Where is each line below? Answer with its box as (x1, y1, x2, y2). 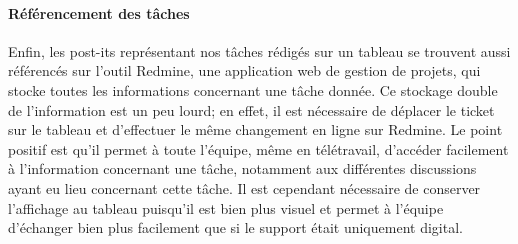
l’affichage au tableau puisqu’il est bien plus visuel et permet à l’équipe (8, 197, 444, 218)
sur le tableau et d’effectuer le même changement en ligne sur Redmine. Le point (8, 119, 503, 140)
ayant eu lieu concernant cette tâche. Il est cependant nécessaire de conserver (8, 177, 481, 198)
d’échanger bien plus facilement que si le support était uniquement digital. (8, 217, 463, 238)
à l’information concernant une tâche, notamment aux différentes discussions (8, 158, 477, 179)
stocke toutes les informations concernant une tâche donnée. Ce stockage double (8, 79, 498, 100)
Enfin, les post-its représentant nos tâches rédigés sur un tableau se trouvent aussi (8, 40, 511, 61)
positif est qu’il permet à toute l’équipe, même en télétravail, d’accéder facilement (8, 138, 509, 159)
